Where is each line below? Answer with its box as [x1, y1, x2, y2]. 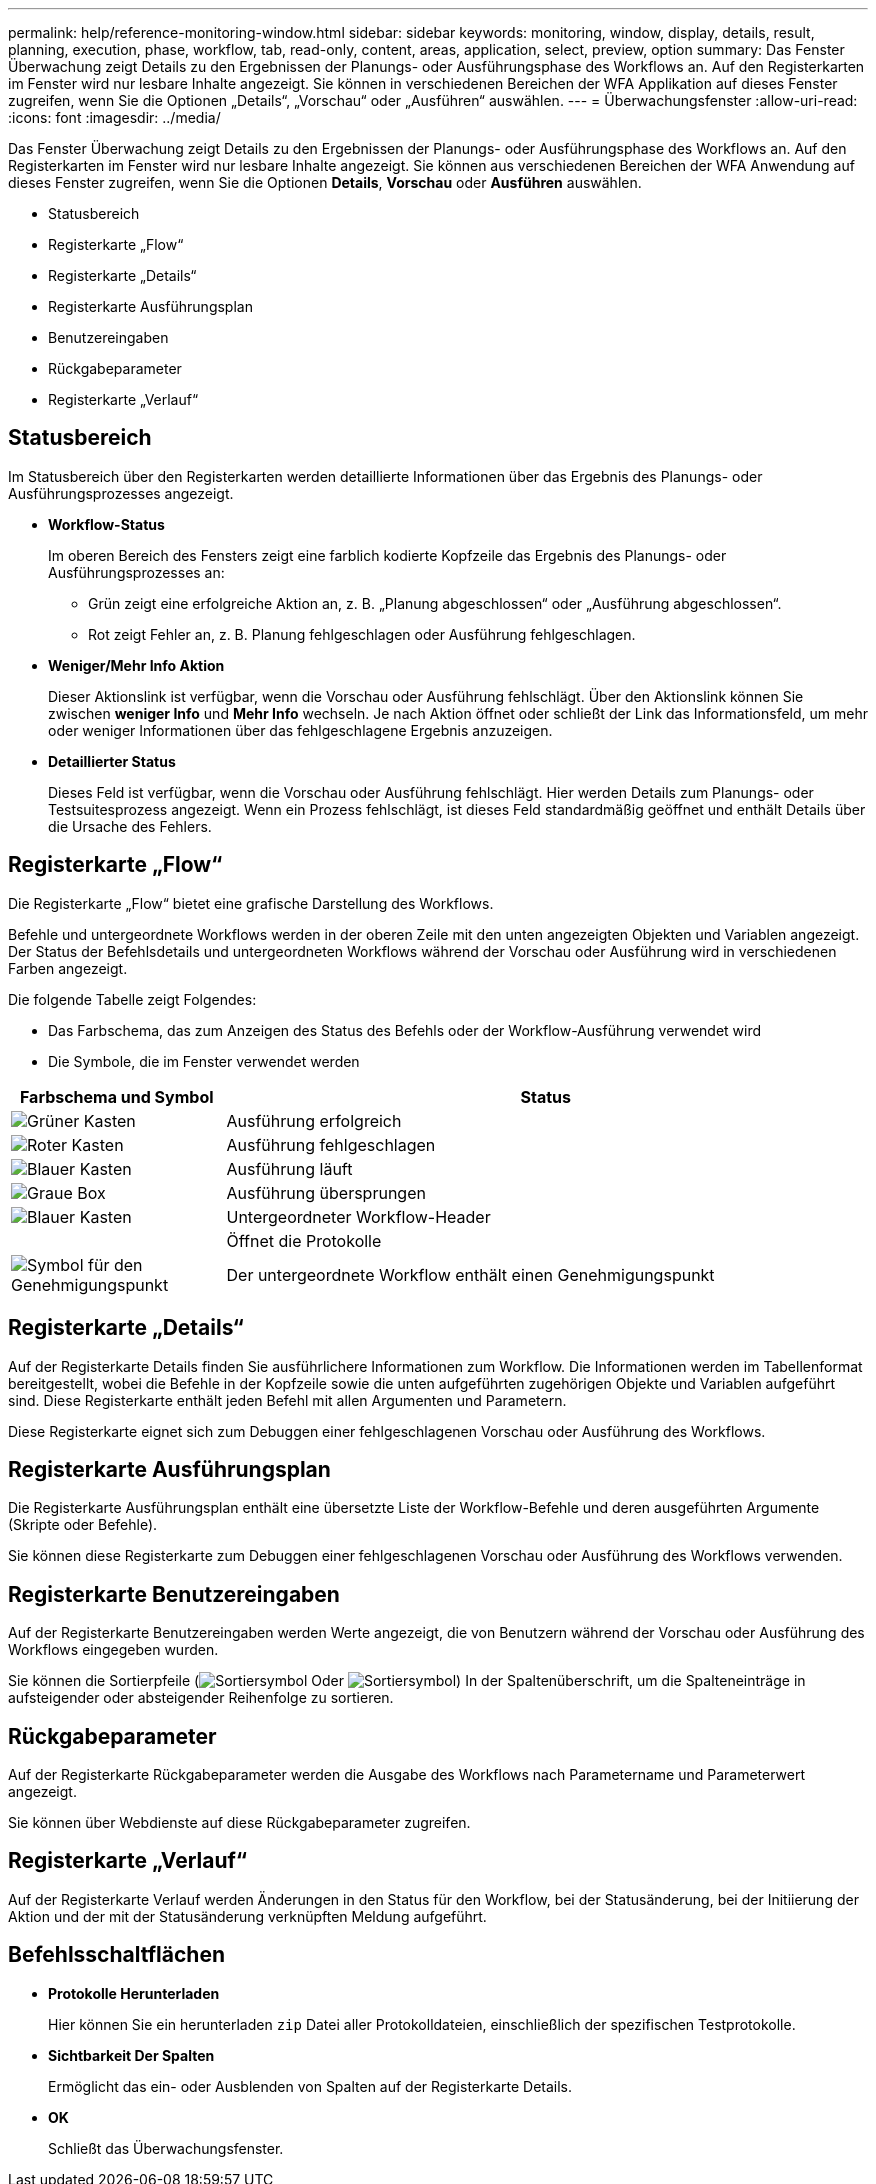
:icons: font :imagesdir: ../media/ [8, 109, 221, 126]
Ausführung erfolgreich [226, 1110, 402, 1131]
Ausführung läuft [226, 1158, 353, 1179]
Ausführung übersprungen [226, 1182, 426, 1203]
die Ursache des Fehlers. [48, 817, 212, 835]
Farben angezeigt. [8, 959, 128, 977]
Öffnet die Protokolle [226, 1230, 382, 1251]
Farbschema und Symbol [19, 1086, 214, 1107]
